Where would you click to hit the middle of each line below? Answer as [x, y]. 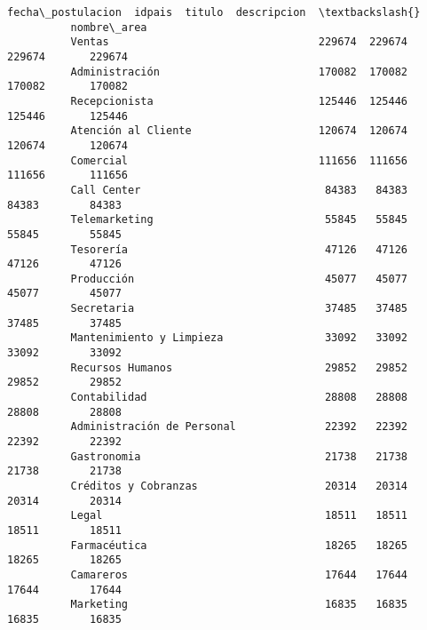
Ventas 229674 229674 [239, 42]
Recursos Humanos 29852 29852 [239, 367]
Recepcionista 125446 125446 [239, 101]
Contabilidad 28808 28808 [239, 398]
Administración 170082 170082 [239, 72]
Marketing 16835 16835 [239, 605]
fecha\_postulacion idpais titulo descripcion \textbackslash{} [214, 12]
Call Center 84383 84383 [239, 190]
